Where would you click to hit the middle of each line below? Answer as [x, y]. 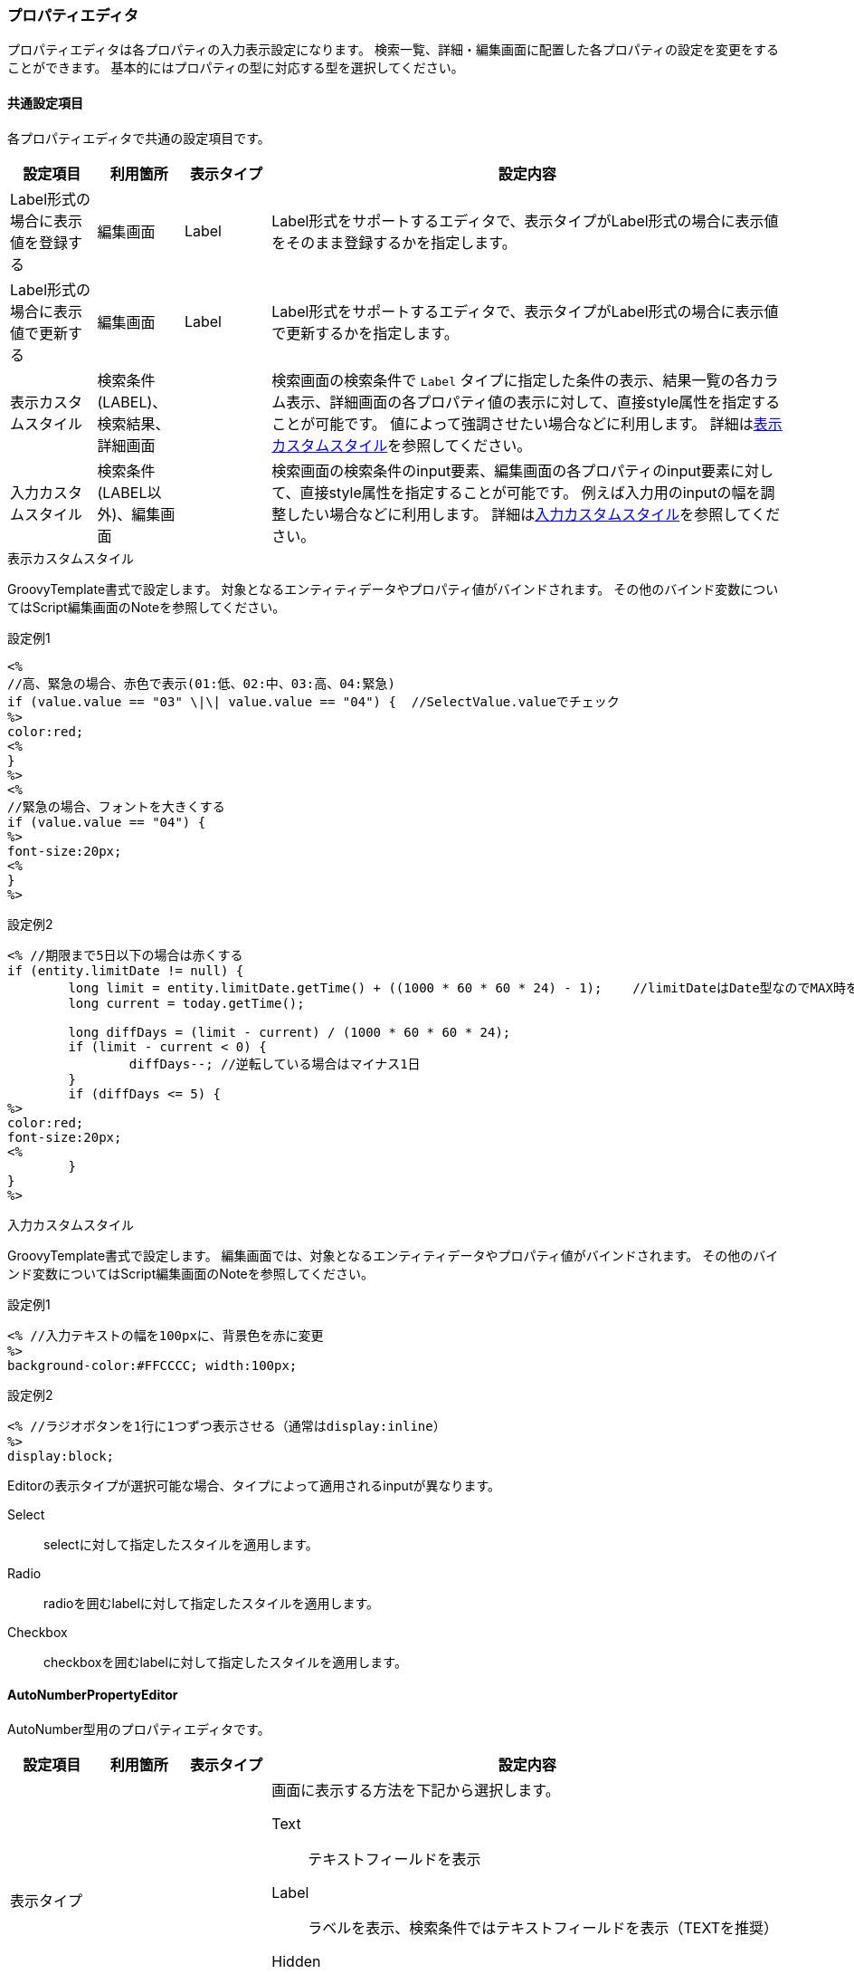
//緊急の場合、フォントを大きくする [116, 806]
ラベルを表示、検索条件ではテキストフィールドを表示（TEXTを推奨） [543, 1927]
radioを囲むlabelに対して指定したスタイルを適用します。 [212, 1603]
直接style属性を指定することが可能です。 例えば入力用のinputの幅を [530, 492]
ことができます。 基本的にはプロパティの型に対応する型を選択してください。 [236, 68]
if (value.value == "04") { [107, 822]
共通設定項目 [45, 102]
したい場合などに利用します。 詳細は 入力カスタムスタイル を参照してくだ [533, 514]
